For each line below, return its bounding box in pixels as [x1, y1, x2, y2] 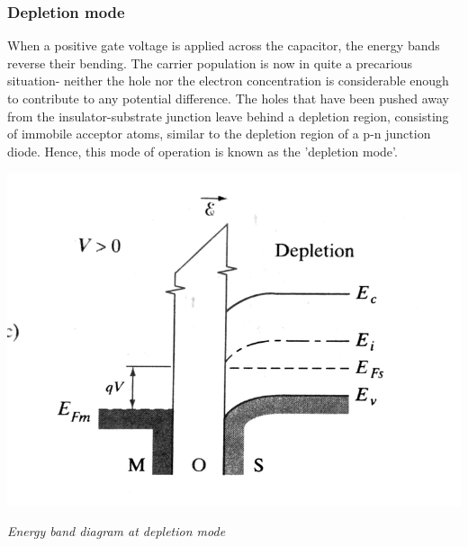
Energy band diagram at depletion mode [7, 522, 226, 541]
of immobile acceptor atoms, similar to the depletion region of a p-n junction [7, 124, 431, 143]
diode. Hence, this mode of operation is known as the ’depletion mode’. [7, 141, 398, 160]
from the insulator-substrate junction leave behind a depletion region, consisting [7, 106, 449, 125]
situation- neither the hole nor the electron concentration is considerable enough [7, 71, 449, 90]
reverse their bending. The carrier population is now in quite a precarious [7, 53, 413, 72]
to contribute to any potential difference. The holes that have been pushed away [7, 89, 449, 107]
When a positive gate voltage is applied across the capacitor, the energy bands [7, 36, 440, 55]
